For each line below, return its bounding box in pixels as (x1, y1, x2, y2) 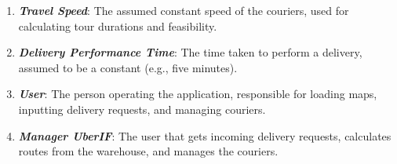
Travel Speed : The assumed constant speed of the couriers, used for (18, 2, 349, 18)
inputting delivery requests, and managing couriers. (18, 100, 266, 117)
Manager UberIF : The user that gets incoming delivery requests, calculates (18, 127, 392, 144)
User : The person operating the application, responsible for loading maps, (18, 86, 377, 102)
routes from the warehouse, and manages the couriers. (18, 143, 279, 159)
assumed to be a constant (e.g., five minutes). (18, 59, 238, 75)
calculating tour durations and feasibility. (18, 17, 217, 34)
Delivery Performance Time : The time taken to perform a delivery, (18, 44, 362, 60)
